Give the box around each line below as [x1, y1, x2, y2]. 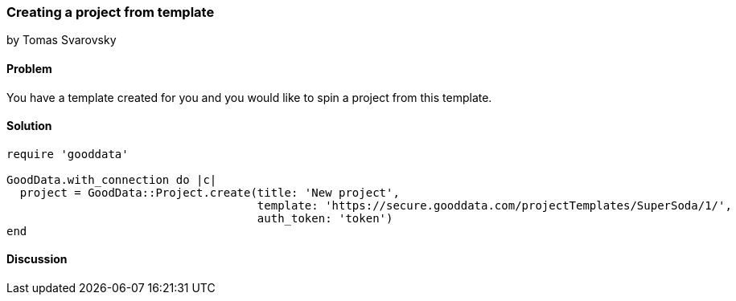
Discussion [6, 252, 68, 266]
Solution [6, 119, 52, 133]
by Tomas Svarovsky [6, 33, 117, 47]
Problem [6, 61, 52, 75]
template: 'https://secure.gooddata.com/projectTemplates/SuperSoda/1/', [257, 198, 732, 212]
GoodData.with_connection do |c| [6, 173, 217, 186]
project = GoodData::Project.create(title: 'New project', [19, 185, 400, 199]
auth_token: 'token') [257, 211, 393, 225]
